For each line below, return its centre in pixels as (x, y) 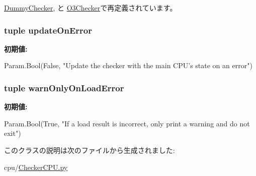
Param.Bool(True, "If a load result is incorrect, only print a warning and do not (127, 123)
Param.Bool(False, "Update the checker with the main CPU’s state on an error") (128, 65)
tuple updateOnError (48, 30)
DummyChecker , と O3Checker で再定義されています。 (91, 8)
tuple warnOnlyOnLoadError (64, 87)
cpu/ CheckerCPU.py (36, 167)
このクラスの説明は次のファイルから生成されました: (90, 150)
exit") (13, 133)
